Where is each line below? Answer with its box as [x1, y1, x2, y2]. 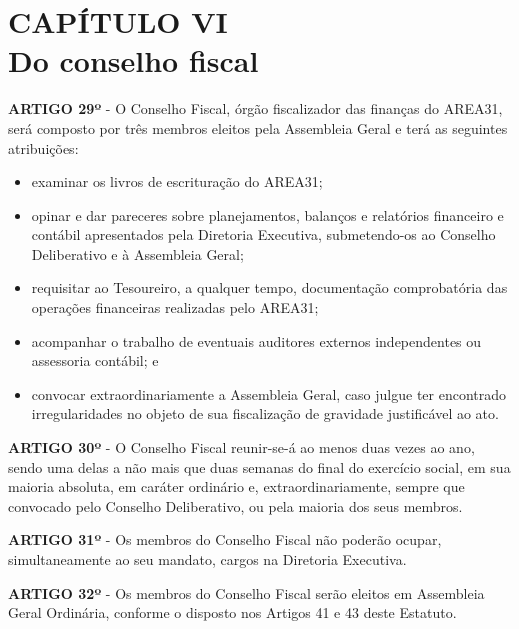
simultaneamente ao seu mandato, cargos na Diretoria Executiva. [8, 549, 407, 569]
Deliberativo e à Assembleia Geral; [31, 243, 244, 264]
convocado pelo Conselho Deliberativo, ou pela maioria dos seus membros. [8, 495, 463, 516]
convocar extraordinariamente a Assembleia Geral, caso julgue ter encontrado [31, 383, 507, 404]
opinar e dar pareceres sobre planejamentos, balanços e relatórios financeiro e [31, 204, 504, 225]
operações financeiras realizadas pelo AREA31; [31, 297, 319, 318]
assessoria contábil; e [31, 350, 159, 371]
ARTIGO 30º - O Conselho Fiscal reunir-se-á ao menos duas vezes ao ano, [8, 437, 475, 458]
